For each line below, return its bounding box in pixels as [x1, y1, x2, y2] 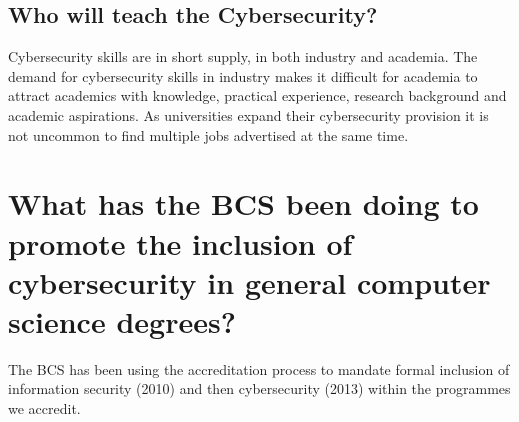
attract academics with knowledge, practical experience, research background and [8, 85, 507, 106]
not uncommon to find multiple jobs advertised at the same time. [8, 124, 409, 145]
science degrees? [8, 300, 236, 341]
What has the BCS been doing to [8, 183, 479, 224]
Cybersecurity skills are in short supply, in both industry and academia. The [8, 46, 478, 67]
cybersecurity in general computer [8, 261, 491, 302]
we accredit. [8, 398, 81, 419]
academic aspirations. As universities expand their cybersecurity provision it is [8, 104, 489, 125]
